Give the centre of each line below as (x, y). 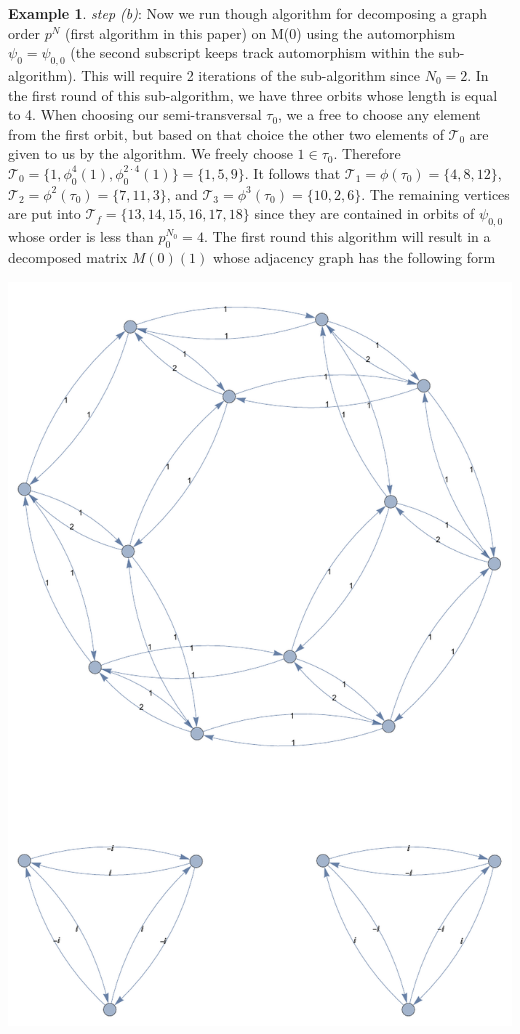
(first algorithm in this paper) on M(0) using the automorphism (260, 32)
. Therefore (367, 153)
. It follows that (292, 172)
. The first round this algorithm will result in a (347, 236)
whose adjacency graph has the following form (354, 256)
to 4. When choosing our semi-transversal (135, 114)
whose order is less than (81, 236)
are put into (44, 213)
